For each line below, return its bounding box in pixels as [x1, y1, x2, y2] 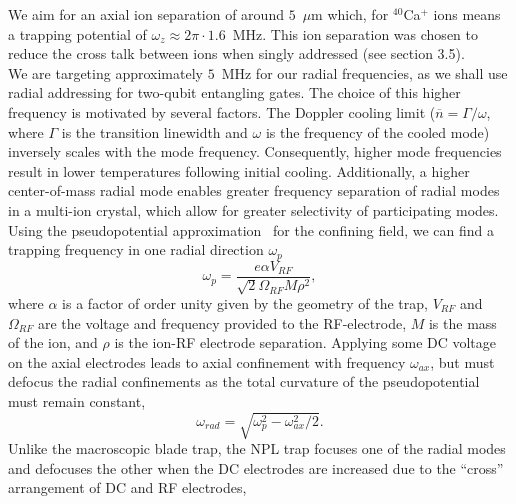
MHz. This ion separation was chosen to [232, 23, 478, 44]
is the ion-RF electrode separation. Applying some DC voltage [114, 332, 497, 353]
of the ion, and [8, 332, 98, 353]
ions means [433, 4, 501, 24]
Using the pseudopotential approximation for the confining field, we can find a [8, 219, 495, 240]
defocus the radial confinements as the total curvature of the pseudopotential [8, 371, 480, 392]
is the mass [428, 312, 497, 333]
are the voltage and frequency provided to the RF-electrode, [38, 312, 407, 333]
